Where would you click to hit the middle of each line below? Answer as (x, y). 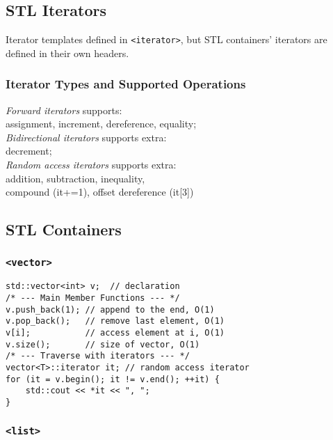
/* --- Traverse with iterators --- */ (98, 356)
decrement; (29, 151)
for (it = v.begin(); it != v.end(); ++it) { (113, 379)
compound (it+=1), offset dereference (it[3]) (100, 192)
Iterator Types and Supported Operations (126, 84)
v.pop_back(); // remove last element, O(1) (115, 321)
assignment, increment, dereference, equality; (101, 124)
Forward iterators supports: (64, 110)
